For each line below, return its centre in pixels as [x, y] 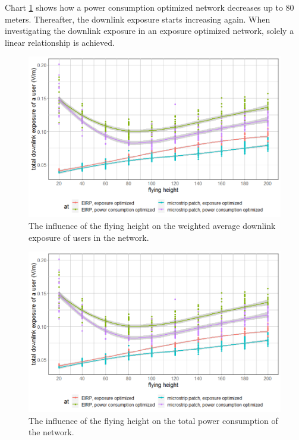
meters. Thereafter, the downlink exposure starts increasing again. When [138, 19]
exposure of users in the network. [89, 237]
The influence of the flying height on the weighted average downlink [152, 225]
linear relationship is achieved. [60, 42]
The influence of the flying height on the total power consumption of [153, 420]
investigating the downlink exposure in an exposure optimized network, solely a [149, 31]
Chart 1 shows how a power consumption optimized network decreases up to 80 [149, 7]
